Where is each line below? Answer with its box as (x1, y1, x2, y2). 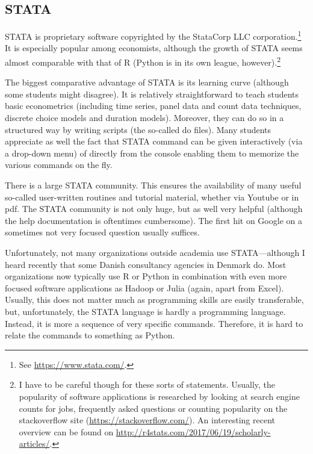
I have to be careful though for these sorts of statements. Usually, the (19, 378, 276, 391)
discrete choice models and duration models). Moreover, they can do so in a (5, 111, 284, 124)
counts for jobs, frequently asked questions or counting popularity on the (19, 402, 288, 414)
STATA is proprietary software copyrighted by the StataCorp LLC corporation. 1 (5, 28, 302, 42)
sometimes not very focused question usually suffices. (5, 226, 200, 238)
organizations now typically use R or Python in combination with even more (5, 270, 287, 282)
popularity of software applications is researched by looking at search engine (19, 390, 300, 402)
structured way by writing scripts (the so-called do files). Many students (5, 123, 271, 135)
